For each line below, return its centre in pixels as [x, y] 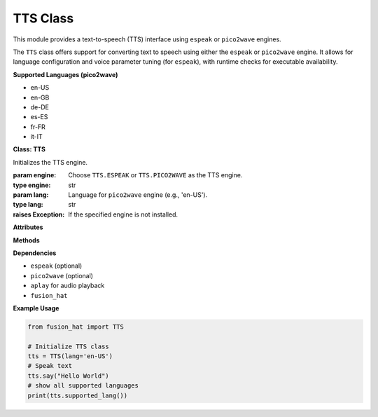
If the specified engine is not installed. [123, 214]
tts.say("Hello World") [69, 376]
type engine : [32, 185]
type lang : [28, 205]
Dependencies [35, 253]
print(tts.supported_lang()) [78, 395]
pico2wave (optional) [62, 275]
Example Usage [36, 308]
